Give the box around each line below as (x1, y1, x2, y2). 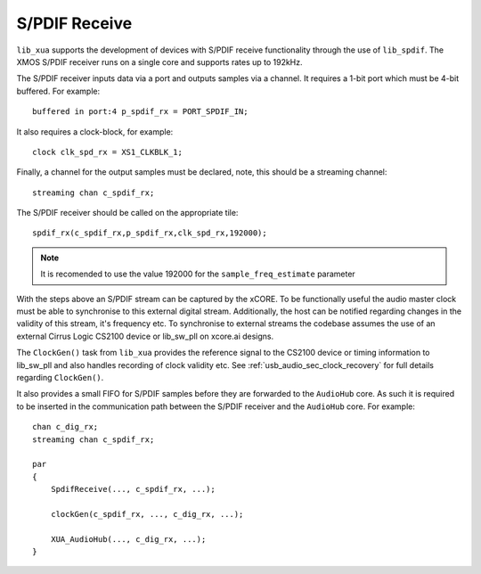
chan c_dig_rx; (32, 422, 99, 432)
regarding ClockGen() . (16, 372, 104, 382)
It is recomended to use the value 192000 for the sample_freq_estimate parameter (40, 268, 355, 280)
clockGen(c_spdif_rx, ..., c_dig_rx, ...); (50, 509, 244, 519)
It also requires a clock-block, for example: (16, 126, 174, 137)
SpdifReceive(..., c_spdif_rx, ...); (50, 484, 216, 495)
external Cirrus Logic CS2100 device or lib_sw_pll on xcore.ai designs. (16, 331, 274, 341)
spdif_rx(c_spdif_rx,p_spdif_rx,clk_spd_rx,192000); (32, 228, 267, 238)
